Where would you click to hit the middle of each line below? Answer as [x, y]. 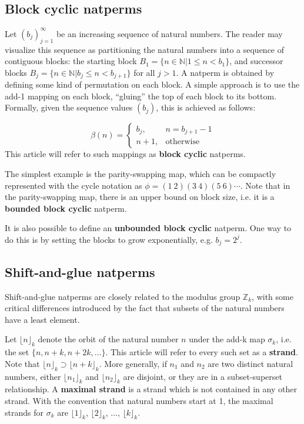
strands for [24, 412]
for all [144, 72]
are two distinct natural [250, 363]
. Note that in [265, 185]
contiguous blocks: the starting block [71, 61]
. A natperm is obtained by [225, 72]
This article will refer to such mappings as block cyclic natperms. [125, 154]
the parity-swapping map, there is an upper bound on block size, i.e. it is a [140, 197]
